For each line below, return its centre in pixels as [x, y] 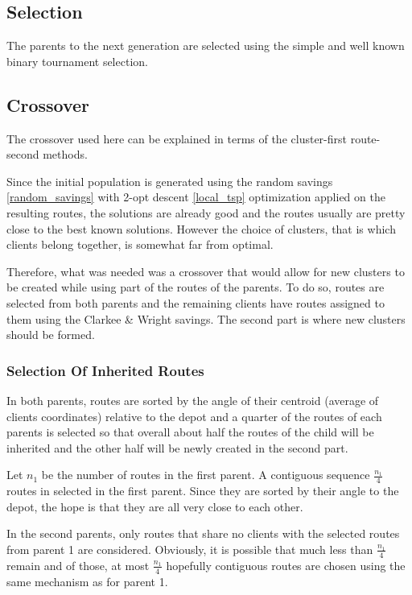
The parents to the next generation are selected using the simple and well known [206, 45]
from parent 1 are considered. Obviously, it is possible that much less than [190, 549]
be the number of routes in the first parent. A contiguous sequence [206, 475]
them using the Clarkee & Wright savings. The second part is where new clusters [206, 318]
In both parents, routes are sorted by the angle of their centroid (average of [193, 400]
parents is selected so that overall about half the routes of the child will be [190, 432]
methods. [65, 154]
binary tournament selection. [77, 61]
